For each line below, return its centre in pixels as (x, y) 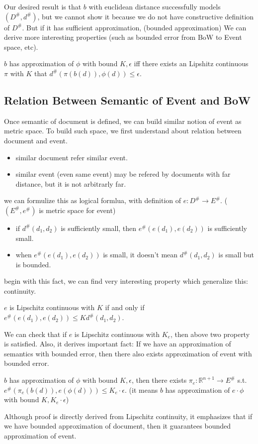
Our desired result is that (43, 6)
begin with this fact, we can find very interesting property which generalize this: (126, 281)
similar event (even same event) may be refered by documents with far (123, 174)
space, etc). (21, 47)
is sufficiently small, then (99, 228)
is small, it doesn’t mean (140, 255)
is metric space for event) (77, 210)
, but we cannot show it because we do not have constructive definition (146, 16)
